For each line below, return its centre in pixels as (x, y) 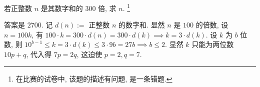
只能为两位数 (213, 44)
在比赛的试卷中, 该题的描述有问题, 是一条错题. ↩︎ (94, 78)
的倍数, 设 (212, 25)
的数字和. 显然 (142, 25)
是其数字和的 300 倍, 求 (78, 8)
